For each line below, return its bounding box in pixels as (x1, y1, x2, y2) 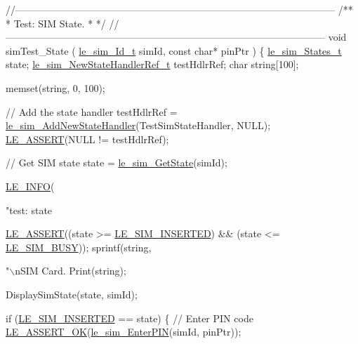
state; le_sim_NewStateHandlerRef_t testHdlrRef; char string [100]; (6, 57, 299, 72)
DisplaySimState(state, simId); (6, 286, 138, 301)
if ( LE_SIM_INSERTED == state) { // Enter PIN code (6, 310, 253, 325)
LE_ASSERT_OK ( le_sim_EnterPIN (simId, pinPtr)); (6, 324, 241, 339)
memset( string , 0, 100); (6, 80, 105, 95)
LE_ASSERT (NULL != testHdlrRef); (6, 131, 169, 146)
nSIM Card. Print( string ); (15, 263, 126, 278)
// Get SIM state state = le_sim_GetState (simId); (6, 155, 227, 170)
